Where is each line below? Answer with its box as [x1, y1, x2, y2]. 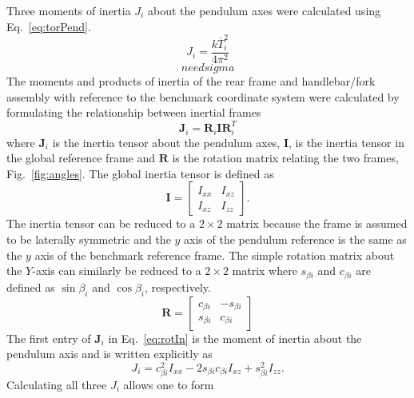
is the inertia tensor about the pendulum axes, [52, 133, 281, 150]
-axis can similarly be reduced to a [32, 262, 201, 279]
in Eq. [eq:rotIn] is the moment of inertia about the [108, 329, 362, 346]
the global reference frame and [6, 149, 156, 166]
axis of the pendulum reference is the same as [184, 231, 407, 248]
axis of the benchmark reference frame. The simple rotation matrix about [34, 246, 395, 263]
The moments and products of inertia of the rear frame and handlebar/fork [6, 72, 376, 89]
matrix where [232, 262, 297, 279]
